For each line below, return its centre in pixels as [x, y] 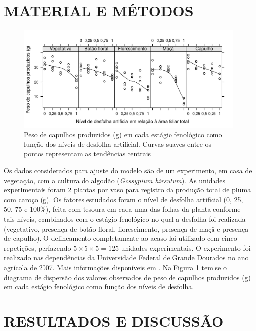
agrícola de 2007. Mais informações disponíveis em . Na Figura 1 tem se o [115, 267]
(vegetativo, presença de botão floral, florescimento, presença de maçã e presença [126, 228]
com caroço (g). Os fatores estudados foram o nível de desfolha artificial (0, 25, [124, 199]
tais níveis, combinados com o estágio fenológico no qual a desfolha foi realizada [125, 218]
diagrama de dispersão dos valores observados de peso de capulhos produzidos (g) [128, 277]
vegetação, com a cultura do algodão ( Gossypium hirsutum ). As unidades [115, 180]
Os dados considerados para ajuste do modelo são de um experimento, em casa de [128, 170]
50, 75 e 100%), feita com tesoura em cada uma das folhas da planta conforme [122, 209]
